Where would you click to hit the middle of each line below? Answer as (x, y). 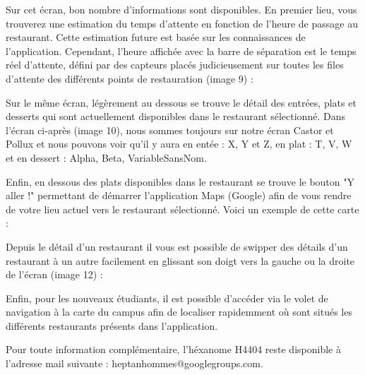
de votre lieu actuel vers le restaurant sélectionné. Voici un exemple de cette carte (182, 209)
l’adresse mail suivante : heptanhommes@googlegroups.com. (134, 363)
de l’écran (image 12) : (54, 274)
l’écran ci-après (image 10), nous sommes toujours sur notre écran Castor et (170, 130)
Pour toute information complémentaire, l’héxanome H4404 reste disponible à (173, 349)
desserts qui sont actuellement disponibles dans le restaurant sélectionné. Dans (175, 116)
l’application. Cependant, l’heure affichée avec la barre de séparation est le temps (181, 50)
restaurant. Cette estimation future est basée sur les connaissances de (156, 37)
